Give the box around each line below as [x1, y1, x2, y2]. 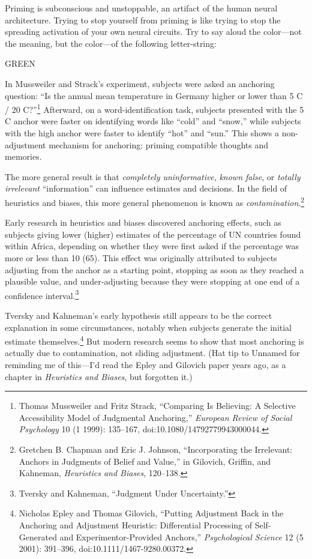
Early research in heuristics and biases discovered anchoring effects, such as [5, 216, 281, 229]
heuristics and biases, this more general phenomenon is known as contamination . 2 [5, 194, 305, 208]
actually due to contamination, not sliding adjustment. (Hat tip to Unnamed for [5, 346, 300, 359]
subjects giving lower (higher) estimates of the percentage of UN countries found [5, 228, 301, 240]
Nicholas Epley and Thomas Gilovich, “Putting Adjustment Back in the [19, 507, 284, 519]
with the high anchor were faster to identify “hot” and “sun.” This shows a [5, 127, 280, 139]
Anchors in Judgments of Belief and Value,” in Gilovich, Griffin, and [19, 455, 271, 467]
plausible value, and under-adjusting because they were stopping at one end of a [5, 275, 300, 288]
